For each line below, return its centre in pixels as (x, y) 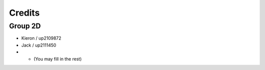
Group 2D (25, 26)
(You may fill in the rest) (58, 59)
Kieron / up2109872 (41, 38)
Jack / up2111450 (39, 45)
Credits (25, 13)
